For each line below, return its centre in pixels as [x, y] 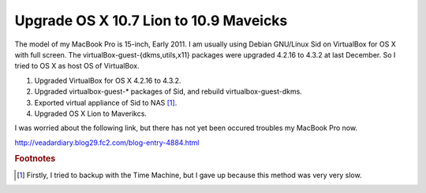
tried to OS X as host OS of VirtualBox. [77, 66]
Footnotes [35, 159]
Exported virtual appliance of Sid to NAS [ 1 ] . [106, 102]
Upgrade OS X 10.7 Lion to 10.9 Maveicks [151, 20]
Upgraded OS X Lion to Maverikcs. [91, 113]
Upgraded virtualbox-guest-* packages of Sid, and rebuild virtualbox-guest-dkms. [168, 91]
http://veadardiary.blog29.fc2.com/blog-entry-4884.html [107, 143]
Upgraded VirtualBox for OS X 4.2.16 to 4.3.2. [108, 80]
